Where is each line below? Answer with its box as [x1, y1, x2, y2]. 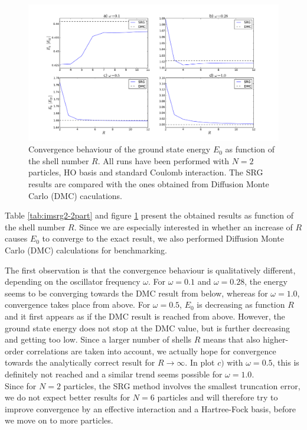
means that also [203, 333, 260, 346]
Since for [5, 379, 37, 392]
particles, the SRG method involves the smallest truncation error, [63, 379, 301, 392]
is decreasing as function [197, 298, 285, 311]
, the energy [244, 275, 288, 288]
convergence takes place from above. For [5, 298, 151, 311]
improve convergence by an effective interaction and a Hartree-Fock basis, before [5, 402, 296, 415]
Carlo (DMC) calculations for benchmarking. [5, 243, 167, 256]
